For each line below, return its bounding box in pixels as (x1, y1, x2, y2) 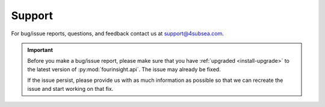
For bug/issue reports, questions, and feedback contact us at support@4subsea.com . (11, 30, 224, 37)
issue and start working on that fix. (27, 85, 114, 92)
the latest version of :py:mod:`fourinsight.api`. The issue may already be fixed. (27, 66, 221, 73)
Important (27, 46, 54, 53)
